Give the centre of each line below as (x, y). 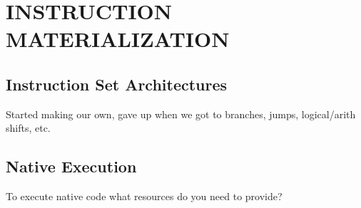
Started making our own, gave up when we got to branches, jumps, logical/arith (181, 114)
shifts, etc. (28, 128)
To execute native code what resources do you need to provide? (144, 196)
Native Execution (71, 166)
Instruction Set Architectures (117, 84)
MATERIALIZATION (118, 39)
